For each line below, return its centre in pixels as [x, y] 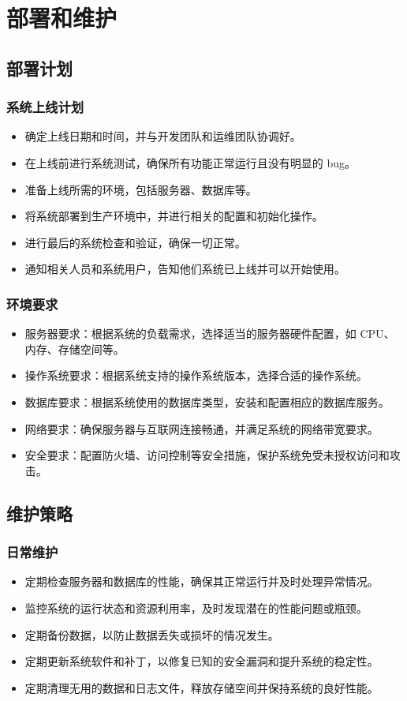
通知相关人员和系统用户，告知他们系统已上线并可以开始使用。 [185, 269]
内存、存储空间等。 [75, 349]
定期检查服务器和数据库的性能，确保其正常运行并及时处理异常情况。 [202, 581]
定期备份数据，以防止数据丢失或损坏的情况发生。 [152, 634]
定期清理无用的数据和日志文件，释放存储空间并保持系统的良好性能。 [202, 687]
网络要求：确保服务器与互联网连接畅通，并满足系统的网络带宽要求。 [202, 428]
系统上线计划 [45, 107]
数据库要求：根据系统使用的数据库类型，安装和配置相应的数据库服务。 [207, 401]
